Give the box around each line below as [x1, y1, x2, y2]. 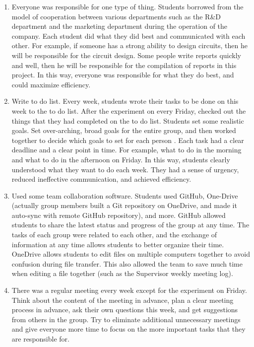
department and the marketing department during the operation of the [11, 21, 228, 31]
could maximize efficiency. [11, 79, 91, 89]
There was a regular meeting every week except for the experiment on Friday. [11, 285, 247, 295]
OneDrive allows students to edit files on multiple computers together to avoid [11, 249, 250, 259]
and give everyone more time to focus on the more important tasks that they [11, 324, 246, 334]
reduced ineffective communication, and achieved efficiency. [11, 174, 191, 184]
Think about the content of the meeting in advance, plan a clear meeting [11, 294, 234, 305]
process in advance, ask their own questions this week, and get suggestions [11, 304, 238, 315]
